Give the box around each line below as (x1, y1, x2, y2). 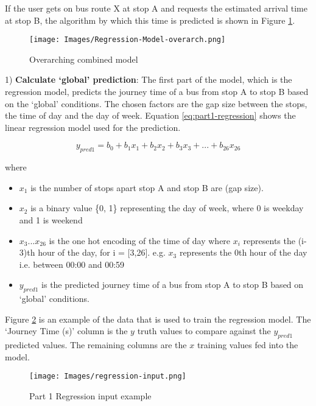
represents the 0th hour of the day (179, 246, 307, 259)
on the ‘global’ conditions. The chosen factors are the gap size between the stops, (5, 97, 307, 110)
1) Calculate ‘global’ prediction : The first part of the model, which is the (5, 73, 292, 86)
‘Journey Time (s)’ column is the (5, 324, 128, 337)
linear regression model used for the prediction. (5, 121, 181, 133)
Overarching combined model (29, 52, 138, 65)
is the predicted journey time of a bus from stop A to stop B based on (41, 278, 304, 291)
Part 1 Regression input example (29, 389, 152, 402)
